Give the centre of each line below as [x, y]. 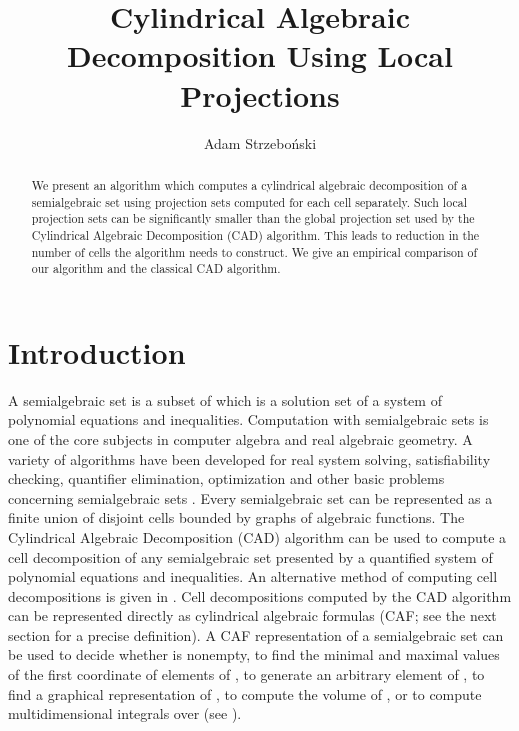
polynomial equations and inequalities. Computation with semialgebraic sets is [248, 419]
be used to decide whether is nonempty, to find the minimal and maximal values [254, 654]
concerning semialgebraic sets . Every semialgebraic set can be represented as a [250, 497]
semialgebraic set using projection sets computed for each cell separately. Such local [249, 201]
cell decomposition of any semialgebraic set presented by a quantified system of [250, 556]
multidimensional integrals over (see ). [125, 713]
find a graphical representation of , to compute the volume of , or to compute [245, 693]
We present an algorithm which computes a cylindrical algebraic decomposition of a [249, 184]
